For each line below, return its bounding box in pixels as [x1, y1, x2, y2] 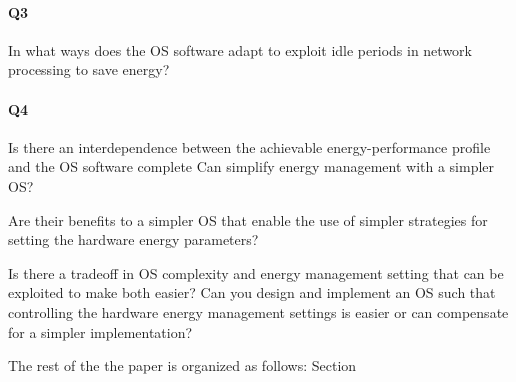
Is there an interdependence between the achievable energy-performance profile [8, 136, 491, 157]
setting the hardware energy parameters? [8, 229, 259, 250]
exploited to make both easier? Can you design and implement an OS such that [8, 282, 496, 303]
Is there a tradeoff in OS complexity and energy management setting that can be [8, 262, 504, 283]
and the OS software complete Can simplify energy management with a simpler [8, 156, 495, 177]
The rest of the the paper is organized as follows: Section [8, 355, 357, 376]
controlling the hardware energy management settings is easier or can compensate [8, 301, 509, 322]
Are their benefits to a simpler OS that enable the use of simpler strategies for [8, 209, 488, 230]
